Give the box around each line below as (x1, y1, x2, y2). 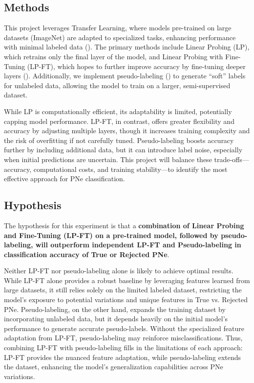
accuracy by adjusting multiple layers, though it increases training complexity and (4, 125, 250, 136)
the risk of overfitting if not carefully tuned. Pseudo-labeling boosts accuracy (4, 135, 234, 145)
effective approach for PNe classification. (4, 173, 125, 184)
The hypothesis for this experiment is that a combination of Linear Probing (4, 220, 244, 230)
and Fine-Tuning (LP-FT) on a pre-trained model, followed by (4, 230, 218, 240)
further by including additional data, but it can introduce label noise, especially (4, 144, 243, 155)
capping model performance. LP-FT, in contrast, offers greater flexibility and (4, 116, 234, 126)
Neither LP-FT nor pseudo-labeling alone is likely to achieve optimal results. (4, 265, 233, 276)
